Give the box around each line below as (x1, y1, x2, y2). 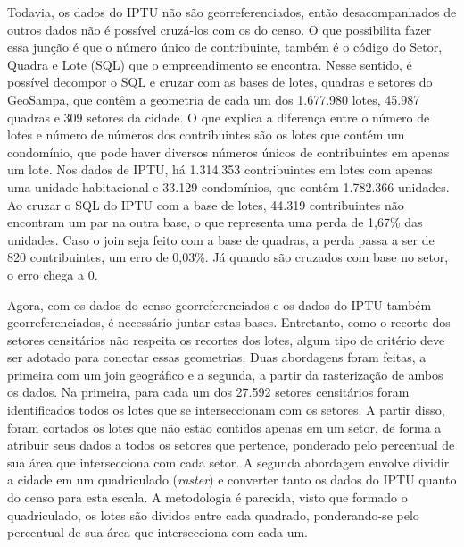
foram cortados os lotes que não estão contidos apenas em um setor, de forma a (7, 417, 442, 436)
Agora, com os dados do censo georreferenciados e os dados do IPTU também (7, 295, 432, 314)
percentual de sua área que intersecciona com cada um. (7, 523, 309, 542)
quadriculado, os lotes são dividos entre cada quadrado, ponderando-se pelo (7, 505, 419, 524)
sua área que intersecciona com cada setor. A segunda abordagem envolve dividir (7, 452, 450, 471)
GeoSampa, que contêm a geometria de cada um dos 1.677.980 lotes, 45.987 (7, 89, 420, 108)
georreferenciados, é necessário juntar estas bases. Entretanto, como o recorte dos (7, 313, 451, 332)
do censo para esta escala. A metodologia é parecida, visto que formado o (7, 488, 408, 507)
